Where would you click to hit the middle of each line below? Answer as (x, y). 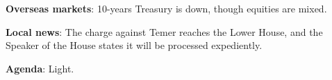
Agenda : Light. (40, 68)
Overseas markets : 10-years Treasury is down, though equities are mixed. (166, 8)
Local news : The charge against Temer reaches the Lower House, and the (164, 31)
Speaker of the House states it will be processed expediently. (134, 45)
